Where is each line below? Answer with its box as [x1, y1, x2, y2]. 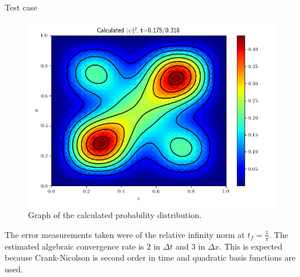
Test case [5, 1, 37, 13]
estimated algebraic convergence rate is [5, 240, 144, 252]
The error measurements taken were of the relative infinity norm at [5, 228, 245, 240]
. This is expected [219, 240, 282, 252]
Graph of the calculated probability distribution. [28, 209, 202, 221]
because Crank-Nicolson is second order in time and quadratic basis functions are [5, 251, 296, 264]
